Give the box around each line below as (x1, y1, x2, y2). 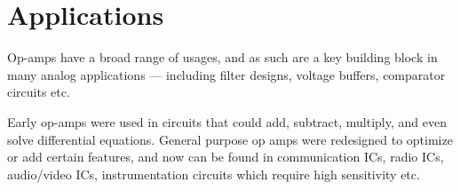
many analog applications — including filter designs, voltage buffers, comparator (7, 65, 446, 83)
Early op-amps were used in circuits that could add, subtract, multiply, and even (7, 112, 447, 131)
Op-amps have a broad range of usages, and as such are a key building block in (7, 48, 438, 67)
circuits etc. (7, 83, 70, 101)
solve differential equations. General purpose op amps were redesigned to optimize (7, 130, 453, 148)
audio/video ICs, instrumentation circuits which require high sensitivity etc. (7, 164, 420, 183)
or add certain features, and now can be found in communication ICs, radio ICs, (7, 147, 444, 166)
